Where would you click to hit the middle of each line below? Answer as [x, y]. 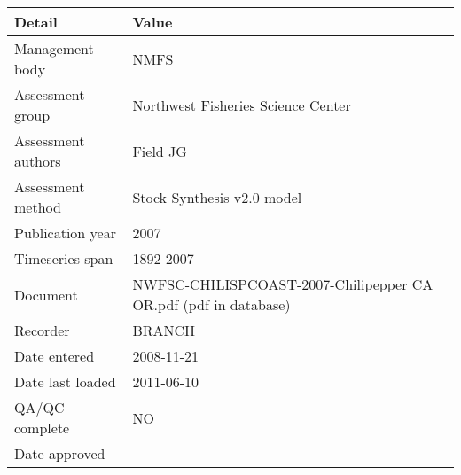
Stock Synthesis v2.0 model [217, 197]
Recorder [42, 330]
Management [54, 48]
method [38, 207]
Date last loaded [65, 382]
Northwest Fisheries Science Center [242, 105]
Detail [36, 22]
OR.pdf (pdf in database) [211, 304]
